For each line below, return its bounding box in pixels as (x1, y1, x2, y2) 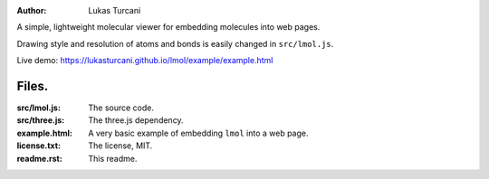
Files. (16, 78, 49, 94)
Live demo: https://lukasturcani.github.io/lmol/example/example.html (16, 55, 273, 66)
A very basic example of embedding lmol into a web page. (88, 127, 309, 138)
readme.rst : (16, 153, 62, 164)
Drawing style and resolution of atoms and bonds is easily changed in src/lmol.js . (16, 38, 334, 49)
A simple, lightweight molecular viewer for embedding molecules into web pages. (16, 22, 321, 33)
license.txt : (16, 140, 61, 151)
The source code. (88, 102, 154, 113)
